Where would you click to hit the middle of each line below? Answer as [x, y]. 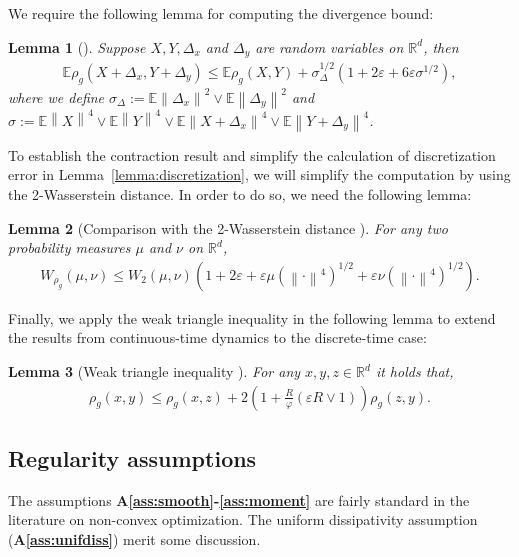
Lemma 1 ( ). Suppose [77, 46]
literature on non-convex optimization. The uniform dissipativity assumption [243, 519]
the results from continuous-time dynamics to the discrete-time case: [217, 337]
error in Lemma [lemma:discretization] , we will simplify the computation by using [259, 174]
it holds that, [414, 371]
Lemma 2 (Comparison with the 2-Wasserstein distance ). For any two [228, 227]
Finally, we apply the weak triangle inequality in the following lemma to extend [252, 317]
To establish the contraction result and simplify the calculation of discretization [252, 154]
